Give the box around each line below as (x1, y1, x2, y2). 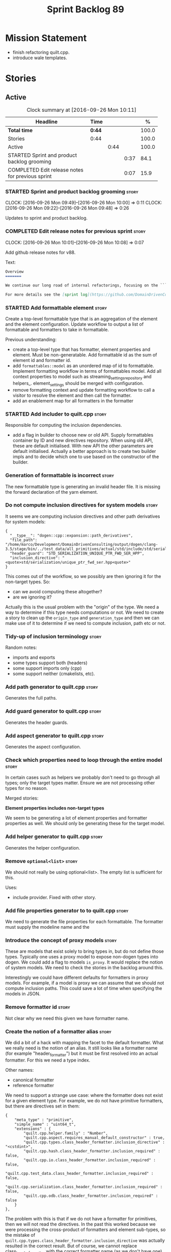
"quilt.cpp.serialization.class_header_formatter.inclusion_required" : (5, 1184, 163, 1189)
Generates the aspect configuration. (5, 744, 81, 750)
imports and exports (12, 655, 55, 661)
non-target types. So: (5, 579, 50, 585)
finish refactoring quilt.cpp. (12, 49, 70, 55)
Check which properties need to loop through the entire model (5, 756, 162, 763)
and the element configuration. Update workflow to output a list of (5, 321, 144, 327)
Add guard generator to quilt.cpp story (5, 708, 102, 715)
